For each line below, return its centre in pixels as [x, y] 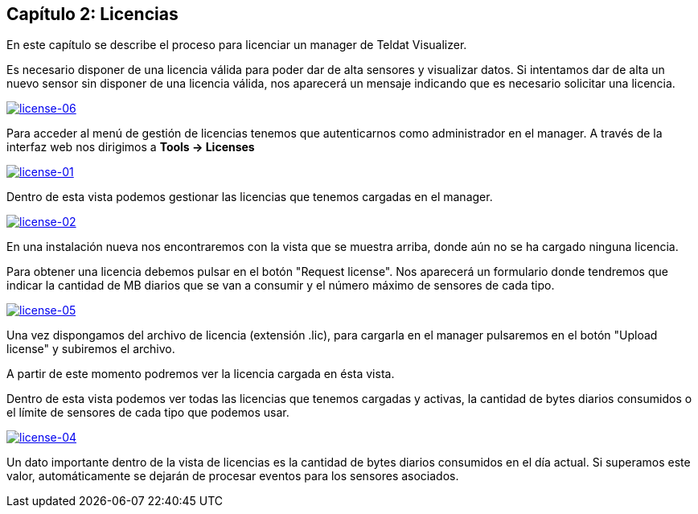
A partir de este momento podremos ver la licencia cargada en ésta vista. [201, 374]
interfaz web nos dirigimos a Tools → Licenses [131, 147]
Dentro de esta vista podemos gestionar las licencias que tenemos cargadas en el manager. [250, 197]
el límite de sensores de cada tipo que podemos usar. [148, 413]
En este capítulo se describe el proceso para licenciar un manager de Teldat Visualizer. [237, 45]
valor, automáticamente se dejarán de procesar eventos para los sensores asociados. [233, 476]
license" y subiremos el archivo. [91, 349]
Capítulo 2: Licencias [92, 14]
